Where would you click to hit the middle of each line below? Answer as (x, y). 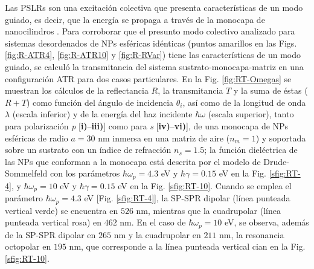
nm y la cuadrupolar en (157, 234)
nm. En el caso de (153, 222)
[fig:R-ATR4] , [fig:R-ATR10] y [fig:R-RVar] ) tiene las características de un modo (153, 55)
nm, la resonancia (252, 234)
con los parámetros (85, 173)
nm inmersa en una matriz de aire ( (164, 138)
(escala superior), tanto (251, 114)
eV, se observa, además (267, 222)
